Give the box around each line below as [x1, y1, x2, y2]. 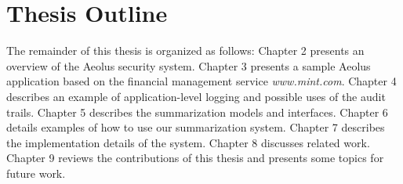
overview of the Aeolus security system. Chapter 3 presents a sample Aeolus [6, 57, 371, 74]
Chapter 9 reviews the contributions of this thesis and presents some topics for [6, 150, 384, 166]
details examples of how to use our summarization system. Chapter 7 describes [6, 119, 385, 135]
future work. [6, 164, 66, 181]
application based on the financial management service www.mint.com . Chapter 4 [6, 73, 397, 89]
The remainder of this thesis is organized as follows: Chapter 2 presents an [6, 42, 365, 59]
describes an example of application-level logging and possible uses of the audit [6, 88, 386, 104]
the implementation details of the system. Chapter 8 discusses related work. [6, 134, 370, 150]
